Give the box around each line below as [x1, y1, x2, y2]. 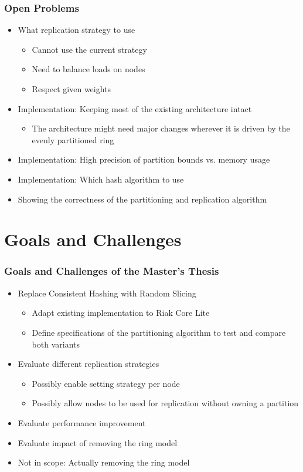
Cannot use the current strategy [32, 43, 147, 55]
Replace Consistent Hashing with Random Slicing [18, 286, 196, 299]
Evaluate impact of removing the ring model [18, 436, 178, 449]
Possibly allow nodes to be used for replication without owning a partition [32, 397, 299, 409]
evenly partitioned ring [32, 133, 114, 146]
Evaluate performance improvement [18, 416, 146, 429]
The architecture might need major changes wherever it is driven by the [32, 122, 290, 134]
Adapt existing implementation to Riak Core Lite [32, 306, 210, 319]
